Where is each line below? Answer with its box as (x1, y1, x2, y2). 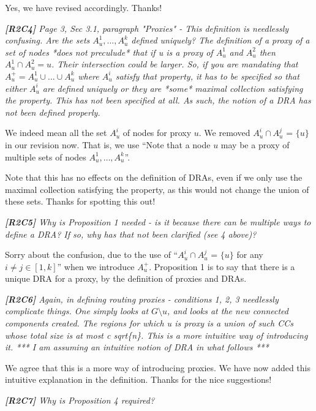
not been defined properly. (5, 105, 100, 118)
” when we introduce (57, 260, 135, 273)
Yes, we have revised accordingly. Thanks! (5, 1, 162, 13)
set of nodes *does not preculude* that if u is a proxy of (5, 45, 213, 58)
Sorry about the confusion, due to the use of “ (5, 248, 178, 261)
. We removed (198, 126, 250, 139)
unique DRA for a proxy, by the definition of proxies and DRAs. (5, 272, 247, 285)
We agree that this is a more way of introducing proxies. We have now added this (5, 361, 310, 374)
